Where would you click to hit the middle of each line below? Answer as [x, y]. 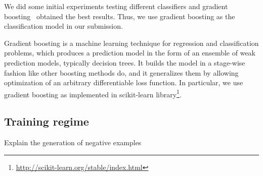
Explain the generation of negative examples [73, 142]
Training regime [47, 121]
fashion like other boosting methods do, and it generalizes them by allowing [121, 72]
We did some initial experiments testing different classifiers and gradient [116, 6]
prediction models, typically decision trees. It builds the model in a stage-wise [125, 62]
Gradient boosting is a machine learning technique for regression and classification [131, 43]
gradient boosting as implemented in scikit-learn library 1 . [93, 93]
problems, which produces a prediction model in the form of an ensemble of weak [130, 53]
